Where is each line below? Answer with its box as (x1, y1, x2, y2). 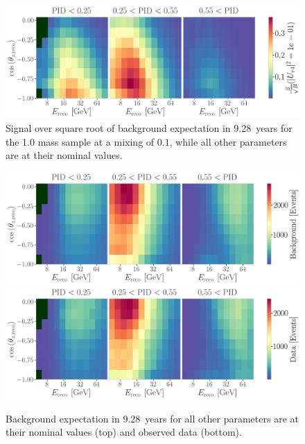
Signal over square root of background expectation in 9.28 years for (6, 120, 293, 135)
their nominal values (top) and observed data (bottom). (6, 425, 242, 439)
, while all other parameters (169, 134, 287, 148)
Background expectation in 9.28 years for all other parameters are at (6, 411, 299, 425)
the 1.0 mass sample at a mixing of (6, 134, 155, 148)
